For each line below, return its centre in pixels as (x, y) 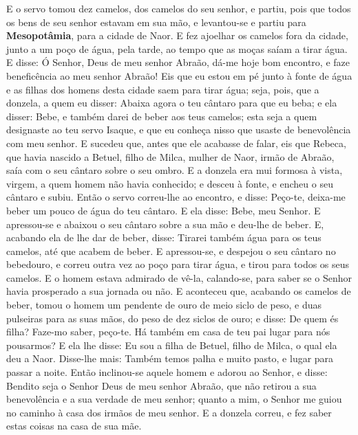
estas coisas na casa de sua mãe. (74, 426)
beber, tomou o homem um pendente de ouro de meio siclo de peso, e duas (164, 305)
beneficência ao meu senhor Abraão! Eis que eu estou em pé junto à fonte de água (179, 75)
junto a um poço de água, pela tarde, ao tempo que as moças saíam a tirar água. (177, 48)
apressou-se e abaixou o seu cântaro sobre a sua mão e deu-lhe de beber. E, (165, 224)
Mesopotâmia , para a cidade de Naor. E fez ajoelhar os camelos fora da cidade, (177, 35)
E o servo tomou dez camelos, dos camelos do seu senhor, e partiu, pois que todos (179, 8)
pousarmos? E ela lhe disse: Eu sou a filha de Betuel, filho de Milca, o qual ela (172, 345)
